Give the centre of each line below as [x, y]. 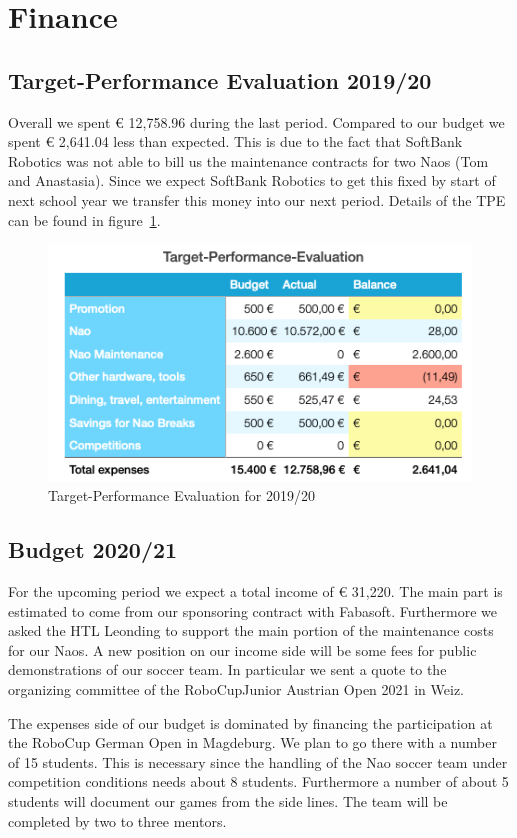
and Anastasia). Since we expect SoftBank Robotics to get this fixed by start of [252, 180]
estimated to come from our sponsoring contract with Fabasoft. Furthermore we [253, 610]
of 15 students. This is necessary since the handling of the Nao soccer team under [258, 761]
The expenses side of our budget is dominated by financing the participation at [250, 722]
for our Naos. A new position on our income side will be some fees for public [242, 649]
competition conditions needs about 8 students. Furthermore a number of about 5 [258, 781]
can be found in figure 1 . [84, 219]
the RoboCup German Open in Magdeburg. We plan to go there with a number [252, 742]
